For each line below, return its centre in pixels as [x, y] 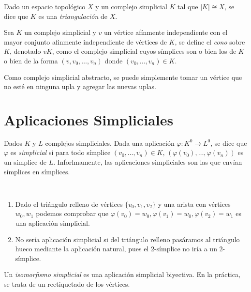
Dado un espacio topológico [45, 6]
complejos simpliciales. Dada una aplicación [110, 143]
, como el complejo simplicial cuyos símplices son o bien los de [144, 51]
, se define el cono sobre [210, 41]
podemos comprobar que [72, 213]
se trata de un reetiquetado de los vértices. [67, 284]
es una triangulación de [73, 16]
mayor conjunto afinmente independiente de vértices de [85, 41]
